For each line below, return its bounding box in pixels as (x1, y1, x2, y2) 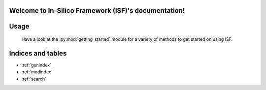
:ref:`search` (21, 76, 47, 82)
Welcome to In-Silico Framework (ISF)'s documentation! (9, 6, 185, 15)
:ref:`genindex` (21, 62, 52, 68)
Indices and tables (9, 49, 67, 58)
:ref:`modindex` (21, 69, 53, 75)
